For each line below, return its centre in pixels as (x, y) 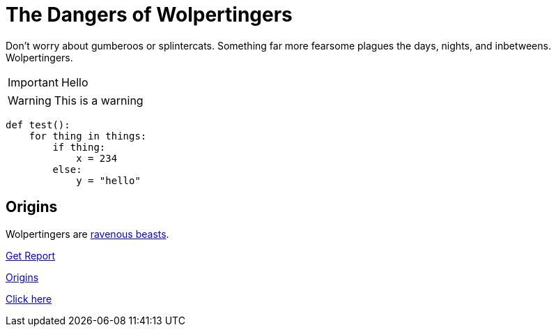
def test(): (38, 124)
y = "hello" (108, 180)
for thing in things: (88, 136)
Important (33, 82)
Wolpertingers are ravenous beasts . (87, 234)
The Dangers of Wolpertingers (149, 15)
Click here (29, 299)
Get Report (31, 255)
